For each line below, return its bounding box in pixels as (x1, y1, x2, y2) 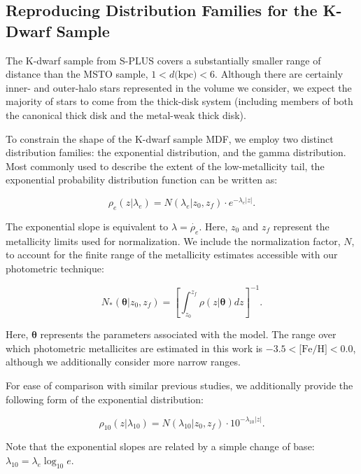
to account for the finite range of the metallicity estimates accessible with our (6, 247, 338, 262)
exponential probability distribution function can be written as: (6, 172, 278, 187)
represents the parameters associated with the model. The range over (40, 327, 337, 342)
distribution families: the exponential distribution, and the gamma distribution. (6, 145, 346, 160)
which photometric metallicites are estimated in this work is (6, 340, 263, 355)
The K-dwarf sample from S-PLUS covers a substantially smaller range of (6, 53, 321, 67)
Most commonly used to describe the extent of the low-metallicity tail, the (6, 158, 325, 173)
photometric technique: (6, 260, 104, 275)
